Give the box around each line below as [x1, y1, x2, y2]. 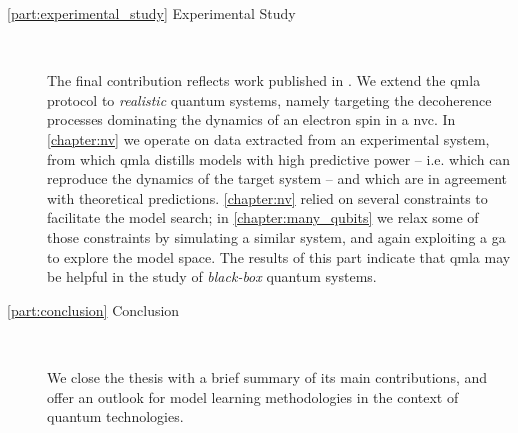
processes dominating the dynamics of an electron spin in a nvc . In [47, 109, 456, 130]
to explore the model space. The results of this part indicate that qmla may [47, 246, 511, 267]
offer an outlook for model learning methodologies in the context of [47, 386, 459, 407]
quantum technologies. [47, 406, 184, 427]
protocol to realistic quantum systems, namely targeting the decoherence [47, 89, 492, 110]
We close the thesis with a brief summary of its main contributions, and [47, 366, 488, 387]
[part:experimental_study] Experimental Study [7, 3, 296, 23]
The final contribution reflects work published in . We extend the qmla [47, 70, 481, 91]
